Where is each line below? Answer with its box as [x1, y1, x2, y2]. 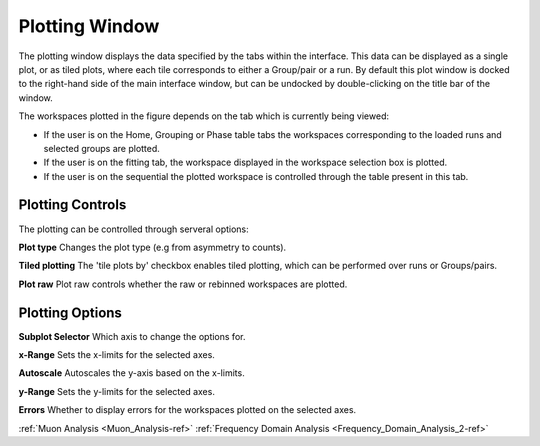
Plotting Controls [18, 196, 127, 214]
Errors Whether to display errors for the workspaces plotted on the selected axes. [18, 404, 357, 416]
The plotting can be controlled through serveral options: [18, 223, 249, 235]
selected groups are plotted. [43, 142, 160, 154]
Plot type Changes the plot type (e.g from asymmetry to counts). [18, 241, 287, 253]
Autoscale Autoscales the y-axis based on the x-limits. [18, 367, 245, 379]
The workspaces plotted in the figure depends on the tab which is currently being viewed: [18, 110, 390, 122]
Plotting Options [18, 304, 122, 321]
